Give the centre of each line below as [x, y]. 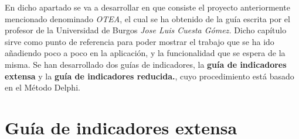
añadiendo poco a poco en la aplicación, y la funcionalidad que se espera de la [145, 53]
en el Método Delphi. [43, 87]
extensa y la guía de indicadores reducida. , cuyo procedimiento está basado [149, 76]
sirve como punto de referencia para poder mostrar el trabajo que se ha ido [140, 41]
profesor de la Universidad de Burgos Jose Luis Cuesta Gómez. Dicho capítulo [146, 30]
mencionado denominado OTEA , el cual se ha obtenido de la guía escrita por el [147, 18]
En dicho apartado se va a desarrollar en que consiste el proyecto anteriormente [147, 7]
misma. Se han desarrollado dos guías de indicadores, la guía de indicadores [146, 64]
